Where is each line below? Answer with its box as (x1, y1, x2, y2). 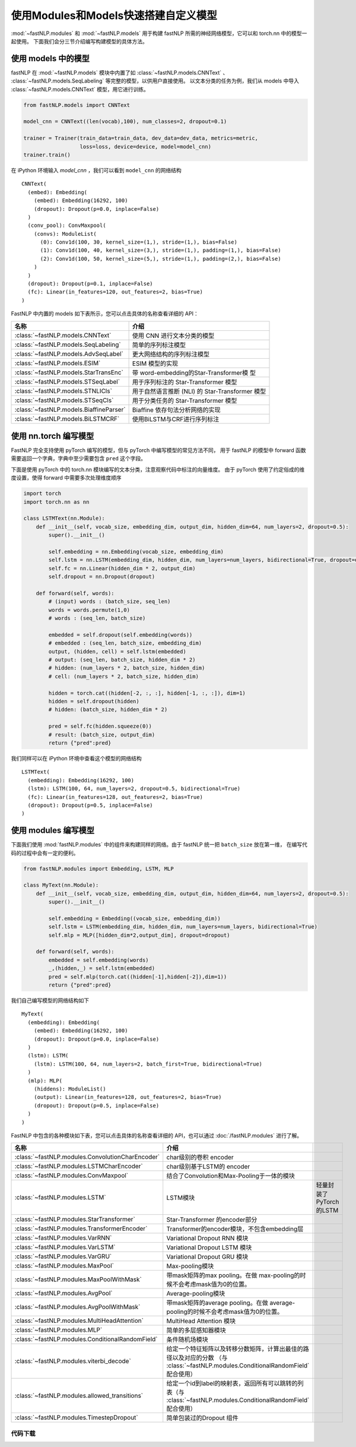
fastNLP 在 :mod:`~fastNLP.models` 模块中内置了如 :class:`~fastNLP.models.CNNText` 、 (11, 69, 228, 76)
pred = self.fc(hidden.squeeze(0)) (48, 723, 152, 730)
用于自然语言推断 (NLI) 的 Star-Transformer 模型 (132, 387, 266, 395)
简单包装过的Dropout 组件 (166, 1414, 239, 1422)
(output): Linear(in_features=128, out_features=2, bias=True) (33, 1094, 222, 1101)
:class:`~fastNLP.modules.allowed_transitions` (14, 1392, 144, 1400)
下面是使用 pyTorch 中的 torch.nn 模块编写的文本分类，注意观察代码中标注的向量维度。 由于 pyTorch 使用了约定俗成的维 (11, 466, 305, 473)
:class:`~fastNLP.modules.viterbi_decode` (14, 1357, 132, 1366)
